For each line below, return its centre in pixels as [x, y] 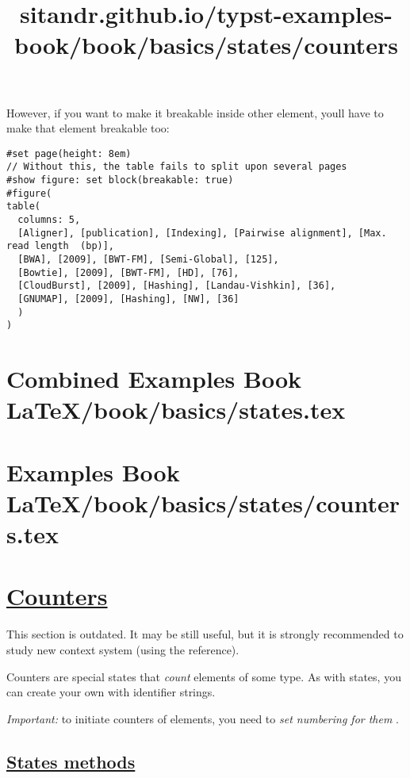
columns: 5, [49, 220]
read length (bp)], [61, 246]
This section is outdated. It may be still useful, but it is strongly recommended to [205, 634]
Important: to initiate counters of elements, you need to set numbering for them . [203, 718]
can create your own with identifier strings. [111, 692]
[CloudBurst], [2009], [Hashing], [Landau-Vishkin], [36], [177, 286]
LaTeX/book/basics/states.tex [176, 410]
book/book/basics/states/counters [206, 45]
